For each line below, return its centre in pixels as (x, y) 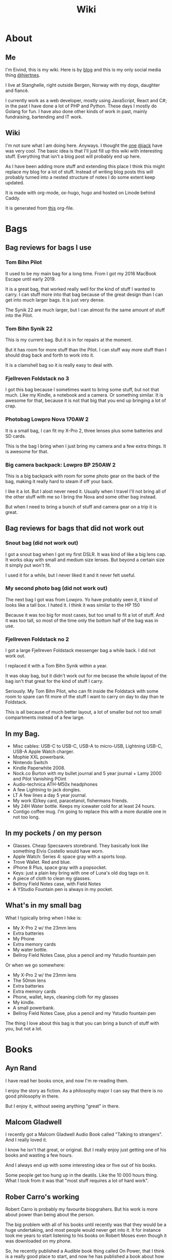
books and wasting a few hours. (39, 1155)
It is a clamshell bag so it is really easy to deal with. (60, 365)
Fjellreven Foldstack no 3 (37, 378)
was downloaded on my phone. (39, 1241)
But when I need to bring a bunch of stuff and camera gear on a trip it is (81, 507)
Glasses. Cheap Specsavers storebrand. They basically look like (81, 845)
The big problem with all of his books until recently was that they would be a (86, 1225)
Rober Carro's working (42, 1197)
